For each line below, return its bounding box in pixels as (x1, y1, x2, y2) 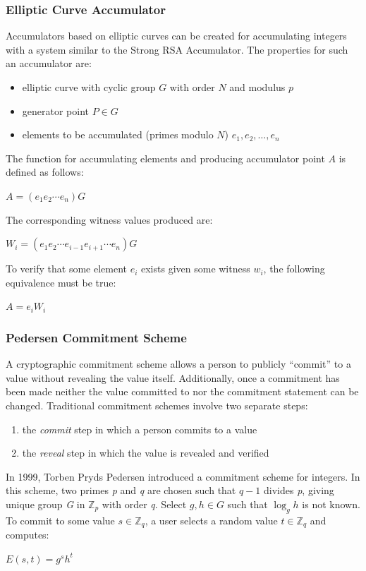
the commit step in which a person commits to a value (22, 421, 257, 436)
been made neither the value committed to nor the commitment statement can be (6, 384, 359, 399)
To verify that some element (6, 261, 127, 276)
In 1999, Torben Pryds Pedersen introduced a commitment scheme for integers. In (6, 469, 360, 483)
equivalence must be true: (6, 275, 116, 289)
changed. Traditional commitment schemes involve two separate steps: (6, 397, 308, 412)
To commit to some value (6, 512, 115, 527)
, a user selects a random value (145, 512, 278, 527)
